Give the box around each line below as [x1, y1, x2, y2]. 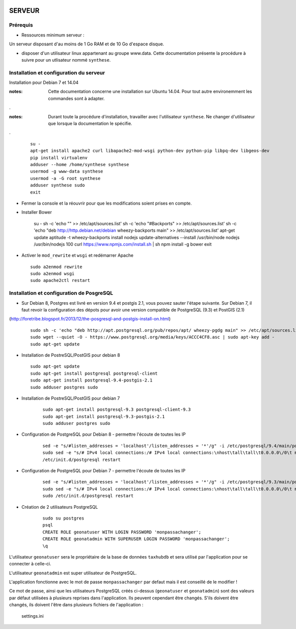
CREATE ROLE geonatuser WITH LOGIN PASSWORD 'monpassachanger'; [42, 529, 202, 535]
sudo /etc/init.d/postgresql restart [42, 493, 134, 499]
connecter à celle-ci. [9, 561, 51, 567]
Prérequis [9, 22, 33, 29]
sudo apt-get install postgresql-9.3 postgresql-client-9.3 [42, 407, 191, 413]
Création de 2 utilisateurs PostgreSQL [21, 504, 98, 510]
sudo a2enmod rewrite [30, 264, 82, 270]
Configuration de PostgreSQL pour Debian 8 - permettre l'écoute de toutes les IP [21, 431, 186, 437]
